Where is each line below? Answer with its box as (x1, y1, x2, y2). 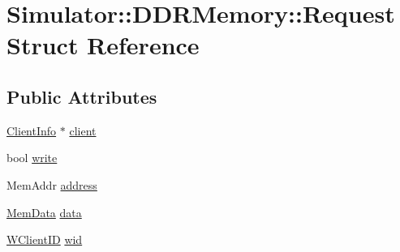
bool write (6, 149, 58, 166)
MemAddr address (6, 176, 97, 193)
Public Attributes (6, 83, 157, 109)
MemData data (6, 203, 82, 220)
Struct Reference (6, 28, 200, 62)
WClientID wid (6, 231, 83, 248)
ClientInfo (6, 122, 57, 139)
